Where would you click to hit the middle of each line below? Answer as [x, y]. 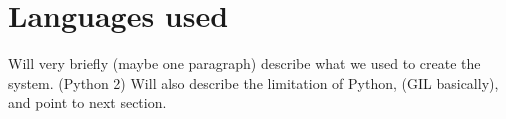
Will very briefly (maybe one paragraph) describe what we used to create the [244, 63]
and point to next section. [87, 102]
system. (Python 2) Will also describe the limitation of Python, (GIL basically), [253, 82]
